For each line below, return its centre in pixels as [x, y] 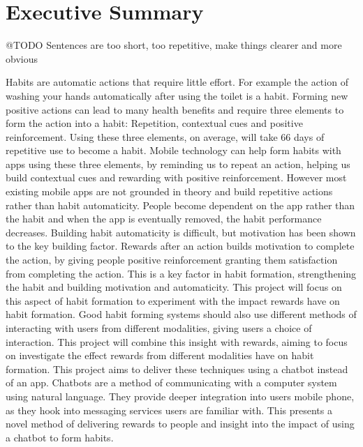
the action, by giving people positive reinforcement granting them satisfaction [172, 260]
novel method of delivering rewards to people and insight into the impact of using [180, 424]
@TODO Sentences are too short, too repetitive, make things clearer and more [174, 45]
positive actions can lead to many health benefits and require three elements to [175, 109]
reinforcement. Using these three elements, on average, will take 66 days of [165, 136]
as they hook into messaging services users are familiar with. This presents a [169, 410]
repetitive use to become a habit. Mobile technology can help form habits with [173, 150]
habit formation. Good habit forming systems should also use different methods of [181, 314]
